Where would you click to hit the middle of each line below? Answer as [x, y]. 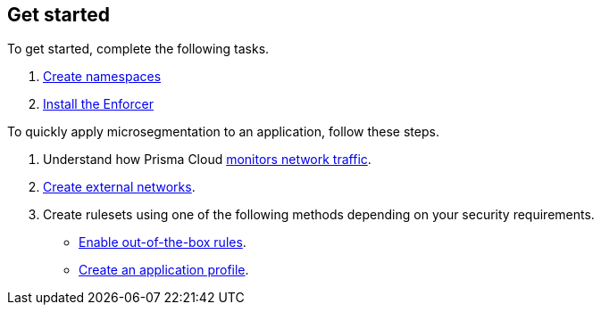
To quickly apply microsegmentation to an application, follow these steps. [223, 132]
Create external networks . [119, 187]
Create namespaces [102, 77]
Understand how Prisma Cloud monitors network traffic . [207, 160]
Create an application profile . [164, 270]
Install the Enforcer [98, 104]
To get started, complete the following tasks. [138, 49]
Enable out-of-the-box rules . [163, 242]
